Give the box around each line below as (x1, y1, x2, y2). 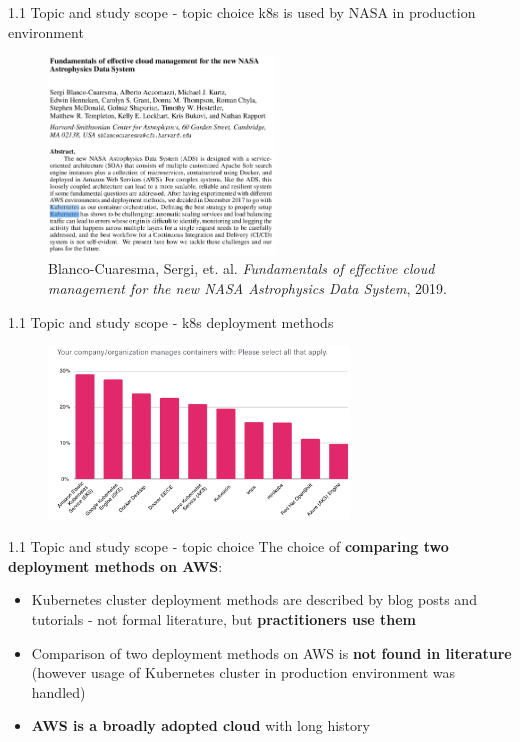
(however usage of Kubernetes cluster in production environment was (31, 662, 456, 683)
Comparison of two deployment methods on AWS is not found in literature (31, 642, 512, 663)
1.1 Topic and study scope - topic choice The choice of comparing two (8, 536, 449, 557)
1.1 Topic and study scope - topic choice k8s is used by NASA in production (8, 2, 476, 22)
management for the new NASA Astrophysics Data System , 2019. (48, 277, 447, 298)
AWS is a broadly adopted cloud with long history (31, 715, 370, 736)
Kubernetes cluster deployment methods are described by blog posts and (31, 589, 477, 610)
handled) (31, 681, 86, 702)
